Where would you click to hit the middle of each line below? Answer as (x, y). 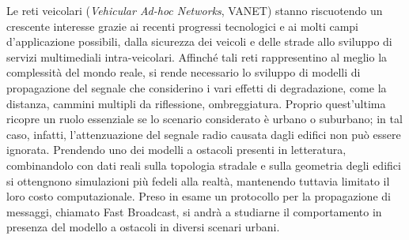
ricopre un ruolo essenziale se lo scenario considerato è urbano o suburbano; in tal (204, 119)
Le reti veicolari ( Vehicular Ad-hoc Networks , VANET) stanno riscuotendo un (195, 10)
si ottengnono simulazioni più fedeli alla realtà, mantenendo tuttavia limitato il (198, 180)
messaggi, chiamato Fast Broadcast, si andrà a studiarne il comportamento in (194, 211)
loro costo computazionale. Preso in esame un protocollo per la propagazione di (199, 196)
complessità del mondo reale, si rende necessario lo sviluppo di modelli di (184, 72)
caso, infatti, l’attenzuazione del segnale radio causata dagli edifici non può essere (204, 134)
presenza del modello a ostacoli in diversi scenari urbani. (143, 227)
